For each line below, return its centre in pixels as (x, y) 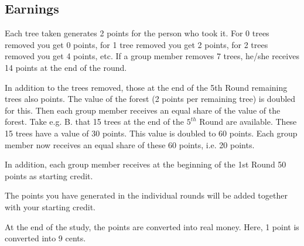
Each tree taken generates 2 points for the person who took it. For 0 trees (137, 33)
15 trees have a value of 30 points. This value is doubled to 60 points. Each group (151, 133)
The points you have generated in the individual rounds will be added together (146, 195)
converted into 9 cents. (45, 238)
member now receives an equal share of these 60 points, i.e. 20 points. (130, 144)
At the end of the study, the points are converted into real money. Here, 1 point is (152, 226)
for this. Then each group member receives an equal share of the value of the (143, 110)
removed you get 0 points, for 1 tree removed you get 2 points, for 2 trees (136, 44)
